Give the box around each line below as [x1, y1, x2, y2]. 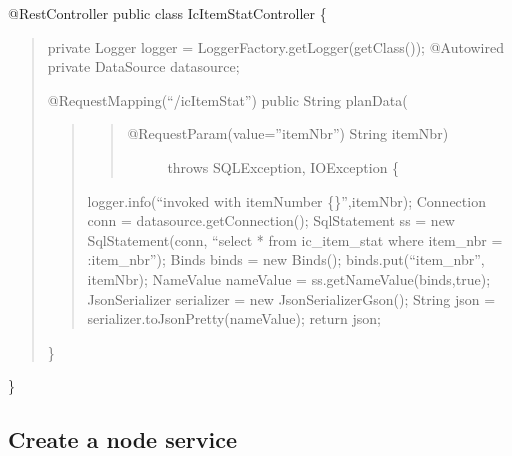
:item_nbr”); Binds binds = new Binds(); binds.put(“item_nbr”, [87, 249, 485, 270]
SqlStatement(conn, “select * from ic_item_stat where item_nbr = [87, 229, 503, 250]
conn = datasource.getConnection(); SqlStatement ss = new [87, 210, 455, 231]
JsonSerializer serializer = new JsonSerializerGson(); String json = [87, 288, 496, 309]
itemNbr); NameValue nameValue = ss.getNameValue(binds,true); [87, 268, 491, 289]
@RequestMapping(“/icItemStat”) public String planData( [47, 89, 408, 110]
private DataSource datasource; [47, 56, 240, 77]
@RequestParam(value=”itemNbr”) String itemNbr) [127, 123, 449, 144]
